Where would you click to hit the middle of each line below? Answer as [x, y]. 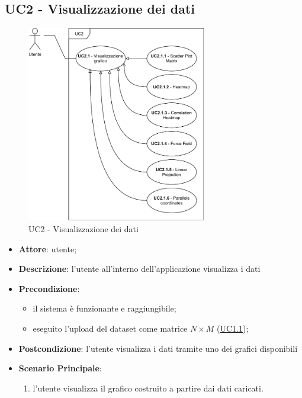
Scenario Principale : [60, 368]
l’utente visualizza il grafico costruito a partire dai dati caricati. [148, 388]
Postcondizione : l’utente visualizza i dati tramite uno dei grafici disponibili [158, 348]
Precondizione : [49, 288]
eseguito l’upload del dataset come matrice [110, 328]
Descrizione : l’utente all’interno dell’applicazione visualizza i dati [139, 269]
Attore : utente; [48, 248]
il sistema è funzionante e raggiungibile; [105, 308]
